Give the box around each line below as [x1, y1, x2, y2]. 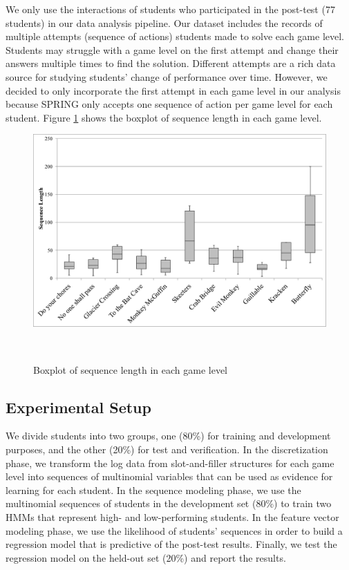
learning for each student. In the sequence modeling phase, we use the [6, 482, 301, 497]
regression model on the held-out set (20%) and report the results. [6, 550, 286, 564]
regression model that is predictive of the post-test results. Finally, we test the [6, 537, 337, 551]
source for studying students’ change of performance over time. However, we [6, 69, 328, 84]
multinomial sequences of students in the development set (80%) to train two [6, 496, 332, 511]
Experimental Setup [6, 396, 151, 417]
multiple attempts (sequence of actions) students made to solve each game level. [6, 29, 344, 44]
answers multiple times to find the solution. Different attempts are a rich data [6, 56, 336, 70]
